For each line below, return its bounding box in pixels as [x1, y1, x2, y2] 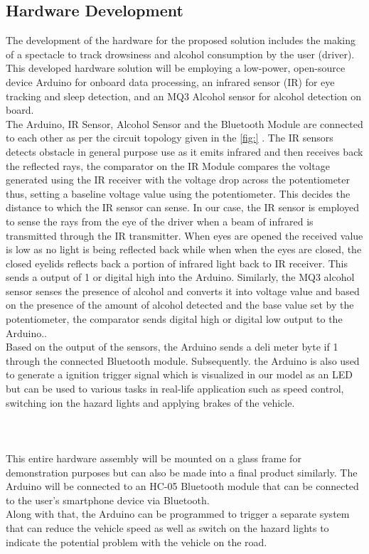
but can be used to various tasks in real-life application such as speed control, [6, 381, 344, 396]
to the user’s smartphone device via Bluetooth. [6, 492, 210, 507]
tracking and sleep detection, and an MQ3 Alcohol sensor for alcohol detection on [6, 88, 362, 103]
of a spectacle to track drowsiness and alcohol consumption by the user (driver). [6, 46, 355, 61]
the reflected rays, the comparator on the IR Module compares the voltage [6, 158, 330, 173]
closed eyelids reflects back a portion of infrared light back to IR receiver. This [6, 255, 348, 270]
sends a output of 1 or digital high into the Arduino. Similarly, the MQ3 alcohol [6, 270, 355, 284]
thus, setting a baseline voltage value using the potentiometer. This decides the [6, 186, 351, 201]
